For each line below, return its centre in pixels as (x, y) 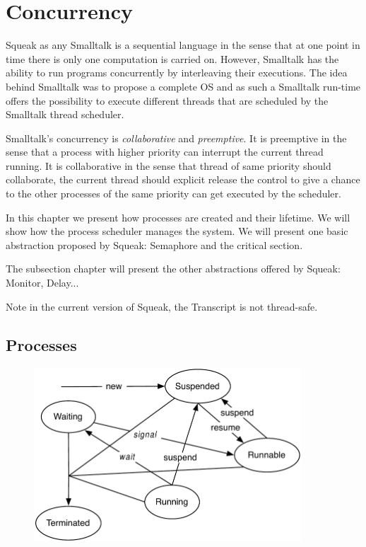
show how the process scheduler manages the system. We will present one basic (177, 231)
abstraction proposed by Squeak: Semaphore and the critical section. (154, 244)
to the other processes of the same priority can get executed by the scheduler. (173, 194)
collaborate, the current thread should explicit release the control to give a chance (183, 179)
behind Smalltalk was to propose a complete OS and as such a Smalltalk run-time (183, 86)
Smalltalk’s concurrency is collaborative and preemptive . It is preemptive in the (176, 138)
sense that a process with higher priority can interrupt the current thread (165, 152)
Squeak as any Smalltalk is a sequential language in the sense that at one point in (183, 45)
